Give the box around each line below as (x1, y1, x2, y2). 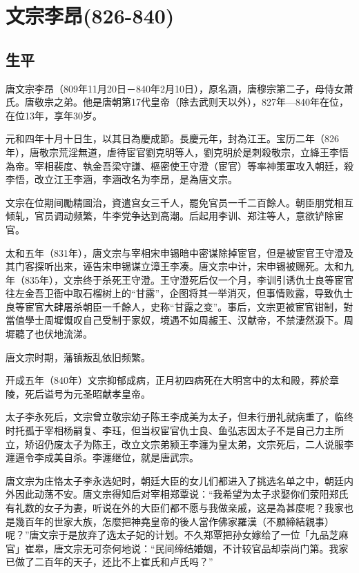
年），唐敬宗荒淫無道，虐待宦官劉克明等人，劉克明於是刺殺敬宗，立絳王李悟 (6, 144, 349, 159)
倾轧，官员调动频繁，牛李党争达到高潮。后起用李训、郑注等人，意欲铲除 (6, 208, 334, 223)
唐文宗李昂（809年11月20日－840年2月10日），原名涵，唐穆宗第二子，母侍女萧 (6, 81, 353, 95)
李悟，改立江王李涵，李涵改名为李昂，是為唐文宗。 (6, 172, 237, 186)
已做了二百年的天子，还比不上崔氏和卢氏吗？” (6, 554, 213, 569)
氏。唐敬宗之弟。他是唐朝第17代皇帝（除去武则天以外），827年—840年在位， (6, 95, 349, 109)
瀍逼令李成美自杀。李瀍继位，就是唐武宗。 (6, 450, 199, 465)
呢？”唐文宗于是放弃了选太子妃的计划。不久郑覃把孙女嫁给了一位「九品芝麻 (6, 527, 349, 542)
